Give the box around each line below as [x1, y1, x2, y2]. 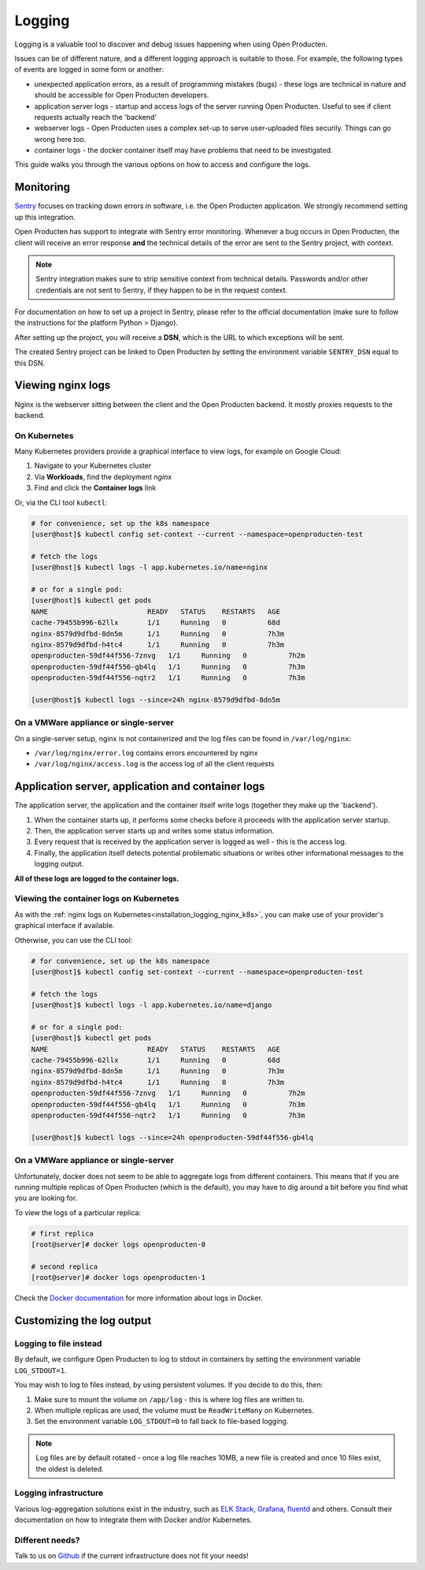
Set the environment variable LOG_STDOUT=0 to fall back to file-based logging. [34, 1416, 289, 1426]
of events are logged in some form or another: [14, 65, 164, 74]
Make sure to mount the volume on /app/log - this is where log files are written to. [34, 1394, 305, 1404]
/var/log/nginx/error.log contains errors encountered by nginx [34, 748, 259, 758]
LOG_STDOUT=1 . [14, 1365, 67, 1375]
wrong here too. [34, 134, 87, 144]
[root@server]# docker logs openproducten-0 [31, 1240, 206, 1249]
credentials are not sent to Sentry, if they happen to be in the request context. [35, 285, 288, 295]
